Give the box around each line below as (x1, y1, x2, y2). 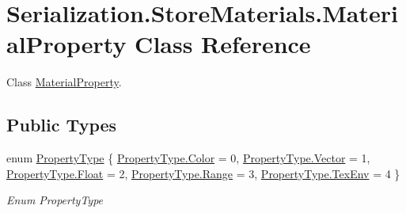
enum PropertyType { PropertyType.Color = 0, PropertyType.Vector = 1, (6, 150, 370, 166)
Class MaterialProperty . (6, 74, 122, 90)
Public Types (6, 112, 117, 137)
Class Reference (135, 28, 311, 60)
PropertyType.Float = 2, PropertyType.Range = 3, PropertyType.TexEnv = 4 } (6, 165, 400, 181)
